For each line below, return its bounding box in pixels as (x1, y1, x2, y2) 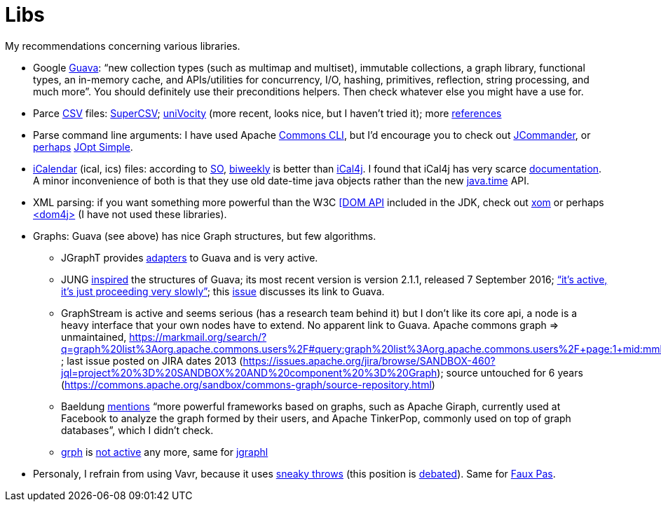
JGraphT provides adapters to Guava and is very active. (61, 251, 318, 264)
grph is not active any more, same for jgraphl (61, 445, 268, 458)
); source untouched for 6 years (437, 366, 583, 379)
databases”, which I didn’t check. (61, 424, 214, 436)
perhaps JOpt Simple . (33, 140, 133, 153)
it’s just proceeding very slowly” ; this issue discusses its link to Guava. (61, 285, 385, 297)
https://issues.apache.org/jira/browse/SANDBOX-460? (243, 354, 496, 367)
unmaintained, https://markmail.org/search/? (61, 330, 267, 343)
